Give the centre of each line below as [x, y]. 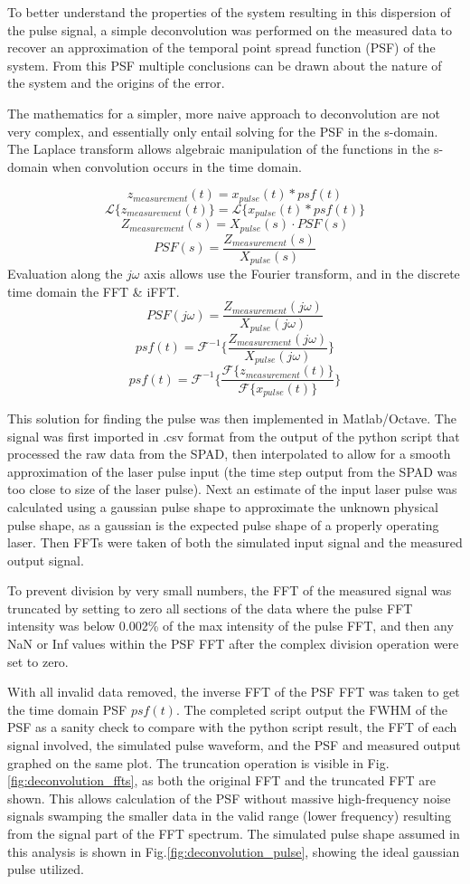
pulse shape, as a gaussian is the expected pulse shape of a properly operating [223, 524]
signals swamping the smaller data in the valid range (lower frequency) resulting [229, 816]
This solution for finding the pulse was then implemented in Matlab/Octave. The [232, 418]
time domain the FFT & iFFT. [94, 291]
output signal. [46, 560]
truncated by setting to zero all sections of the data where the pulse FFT [210, 608]
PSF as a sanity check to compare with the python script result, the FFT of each [232, 727]
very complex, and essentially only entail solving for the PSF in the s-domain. [223, 131]
